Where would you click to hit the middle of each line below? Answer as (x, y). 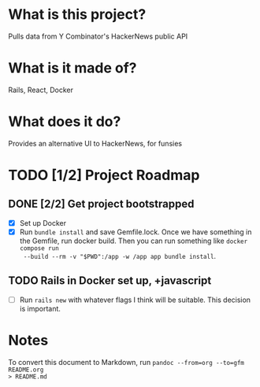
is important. (40, 308)
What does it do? (65, 122)
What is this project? (77, 15)
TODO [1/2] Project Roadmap (104, 175)
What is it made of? (72, 68)
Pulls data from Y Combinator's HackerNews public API (98, 36)
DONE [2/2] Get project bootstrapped (101, 204)
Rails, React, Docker (41, 90)
